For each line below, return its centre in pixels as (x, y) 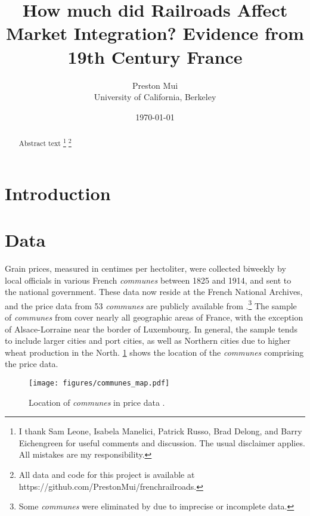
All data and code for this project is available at (107, 475)
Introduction (58, 193)
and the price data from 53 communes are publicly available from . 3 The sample (151, 304)
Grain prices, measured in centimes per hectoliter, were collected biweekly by (145, 268)
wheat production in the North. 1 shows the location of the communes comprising (154, 352)
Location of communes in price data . (97, 402)
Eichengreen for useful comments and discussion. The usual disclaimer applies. (162, 442)
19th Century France (155, 56)
